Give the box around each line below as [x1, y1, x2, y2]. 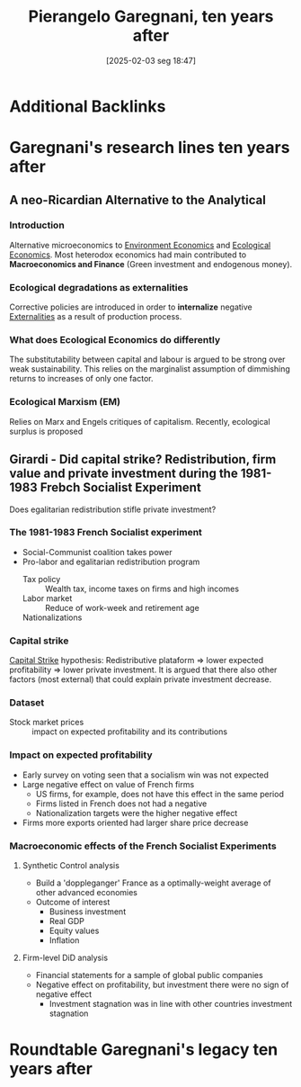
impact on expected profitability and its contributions [31, 726, 227, 737]
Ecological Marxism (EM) [9, 396, 121, 409]
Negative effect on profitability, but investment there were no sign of [35, 979, 289, 990]
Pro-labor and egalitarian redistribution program [22, 556, 200, 567]
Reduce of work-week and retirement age [44, 602, 199, 613]
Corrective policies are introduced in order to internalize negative [9, 301, 253, 312]
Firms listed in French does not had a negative [35, 798, 208, 809]
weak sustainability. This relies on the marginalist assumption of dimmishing [9, 364, 290, 374]
